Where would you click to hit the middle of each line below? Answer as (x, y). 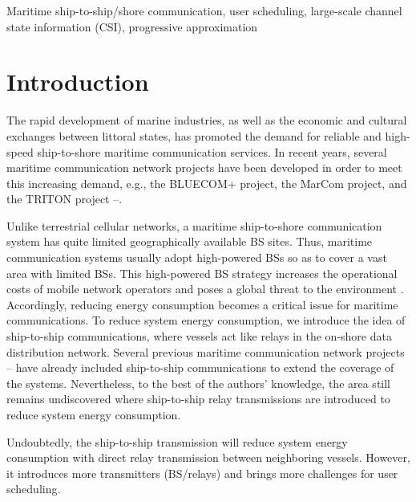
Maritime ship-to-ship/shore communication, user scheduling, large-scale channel (204, 10)
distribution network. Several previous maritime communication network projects (206, 351)
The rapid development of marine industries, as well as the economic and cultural (207, 120)
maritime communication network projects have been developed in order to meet (204, 167)
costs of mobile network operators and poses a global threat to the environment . (205, 289)
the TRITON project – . (65, 199)
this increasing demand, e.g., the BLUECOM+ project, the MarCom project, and (207, 183)
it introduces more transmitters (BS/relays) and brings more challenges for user (202, 473)
